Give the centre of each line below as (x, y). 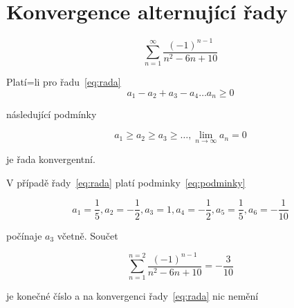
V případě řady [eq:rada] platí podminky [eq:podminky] (126, 182)
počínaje (24, 235)
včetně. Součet (88, 235)
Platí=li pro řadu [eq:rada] (64, 82)
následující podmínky (52, 114)
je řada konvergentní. (51, 159)
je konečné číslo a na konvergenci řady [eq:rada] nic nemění (132, 296)
